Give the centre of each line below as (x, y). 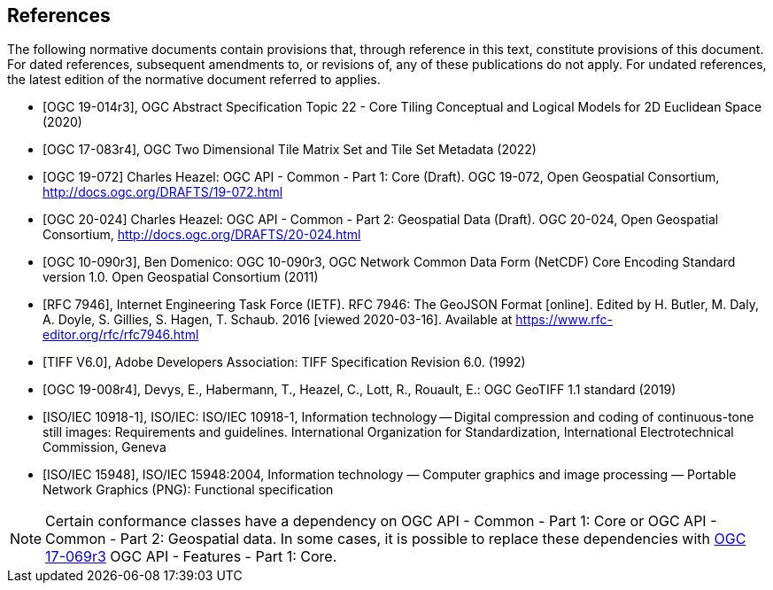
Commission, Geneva (104, 447)
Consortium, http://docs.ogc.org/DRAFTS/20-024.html (202, 235)
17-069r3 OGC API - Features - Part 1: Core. (191, 557)
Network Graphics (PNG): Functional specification (188, 490)
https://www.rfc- (564, 320)
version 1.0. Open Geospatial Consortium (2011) (181, 277)
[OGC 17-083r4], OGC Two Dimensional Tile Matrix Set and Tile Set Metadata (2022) (290, 150)
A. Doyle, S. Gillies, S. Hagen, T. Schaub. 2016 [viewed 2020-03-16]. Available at (278, 320)
